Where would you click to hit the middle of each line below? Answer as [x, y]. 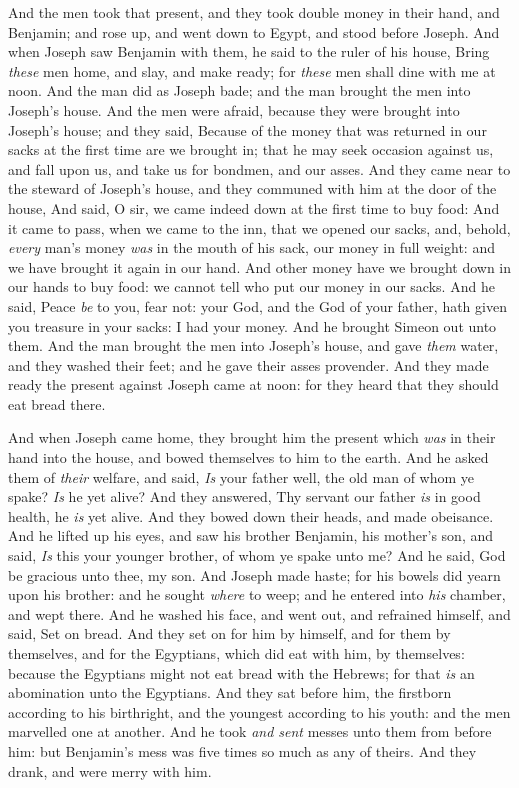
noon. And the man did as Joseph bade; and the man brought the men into [239, 90]
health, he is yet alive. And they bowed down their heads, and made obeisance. [251, 515]
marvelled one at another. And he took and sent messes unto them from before [250, 731]
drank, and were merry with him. [110, 770]
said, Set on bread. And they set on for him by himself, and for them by [229, 633]
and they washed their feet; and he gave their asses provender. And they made [248, 364]
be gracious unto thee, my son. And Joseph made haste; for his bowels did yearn [254, 574]
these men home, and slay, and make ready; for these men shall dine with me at [252, 70]
